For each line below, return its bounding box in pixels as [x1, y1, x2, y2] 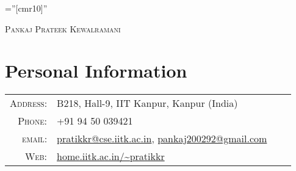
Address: [10, 96, 48, 111]
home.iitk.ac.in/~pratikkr [57, 149, 165, 164]
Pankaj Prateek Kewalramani [5, 22, 121, 35]
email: [21, 131, 48, 146]
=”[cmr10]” [5, 2, 48, 14]
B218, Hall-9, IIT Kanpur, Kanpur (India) [57, 96, 238, 111]
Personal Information [5, 58, 187, 83]
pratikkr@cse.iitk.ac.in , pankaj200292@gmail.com [57, 131, 267, 146]
